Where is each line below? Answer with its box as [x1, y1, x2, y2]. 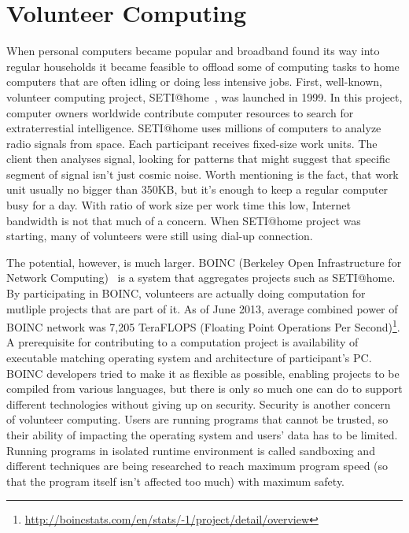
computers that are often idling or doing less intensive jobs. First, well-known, [6, 73, 382, 90]
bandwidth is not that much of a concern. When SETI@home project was [6, 212, 361, 228]
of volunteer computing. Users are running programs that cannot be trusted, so [6, 411, 389, 428]
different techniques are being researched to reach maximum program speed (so [6, 457, 389, 474]
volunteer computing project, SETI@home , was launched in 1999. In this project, [6, 88, 403, 105]
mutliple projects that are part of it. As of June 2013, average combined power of [6, 300, 398, 316]
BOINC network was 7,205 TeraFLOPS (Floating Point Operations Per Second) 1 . [6, 316, 400, 335]
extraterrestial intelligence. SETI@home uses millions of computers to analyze [6, 120, 381, 136]
